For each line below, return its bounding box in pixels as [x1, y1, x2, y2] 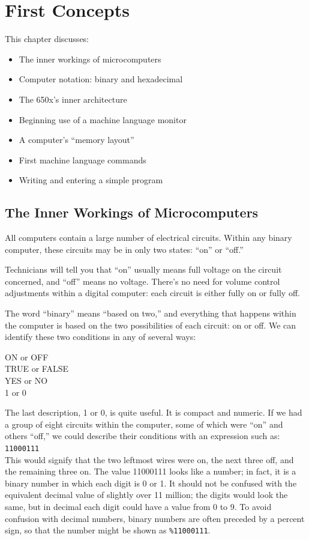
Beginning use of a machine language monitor [19, 113, 187, 126]
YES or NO [5, 374, 48, 387]
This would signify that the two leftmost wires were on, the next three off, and [5, 453, 294, 466]
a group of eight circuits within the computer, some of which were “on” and [5, 417, 283, 430]
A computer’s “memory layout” [19, 133, 134, 146]
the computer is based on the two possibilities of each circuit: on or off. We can [5, 318, 296, 331]
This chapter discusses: [5, 32, 89, 45]
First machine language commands [19, 153, 146, 166]
